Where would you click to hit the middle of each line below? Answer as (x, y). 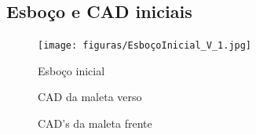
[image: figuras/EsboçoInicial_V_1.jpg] (145, 46)
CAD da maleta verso (90, 97)
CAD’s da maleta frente (95, 123)
